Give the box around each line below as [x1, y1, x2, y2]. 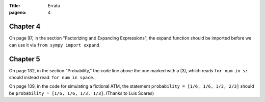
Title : [9, 3, 21, 8]
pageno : [9, 10, 27, 16]
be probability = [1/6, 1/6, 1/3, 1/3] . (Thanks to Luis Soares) [9, 90, 154, 96]
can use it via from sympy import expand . [9, 42, 101, 48]
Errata [48, 3, 60, 8]
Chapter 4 [9, 22, 41, 31]
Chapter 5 [9, 55, 40, 63]
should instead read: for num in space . [9, 74, 95, 80]
